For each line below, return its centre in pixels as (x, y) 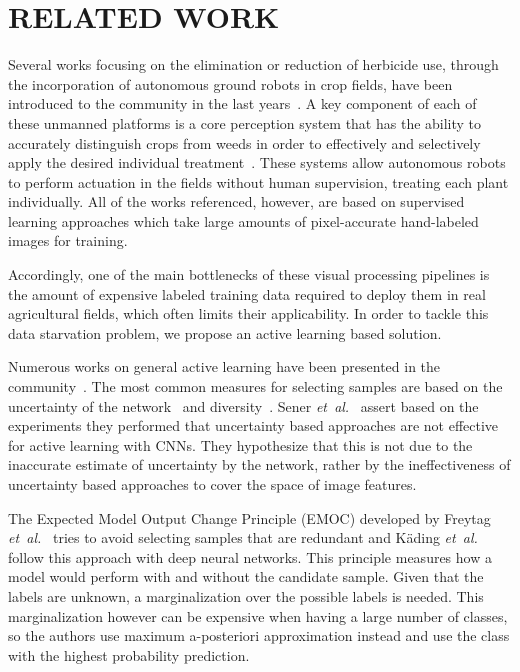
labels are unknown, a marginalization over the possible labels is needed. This (246, 595)
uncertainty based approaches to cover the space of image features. (212, 484)
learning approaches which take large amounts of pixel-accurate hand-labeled (243, 220)
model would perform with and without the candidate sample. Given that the (246, 576)
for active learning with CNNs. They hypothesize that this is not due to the (240, 444)
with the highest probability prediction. (129, 654)
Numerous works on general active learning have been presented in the (224, 366)
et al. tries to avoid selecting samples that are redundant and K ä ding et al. (243, 537)
